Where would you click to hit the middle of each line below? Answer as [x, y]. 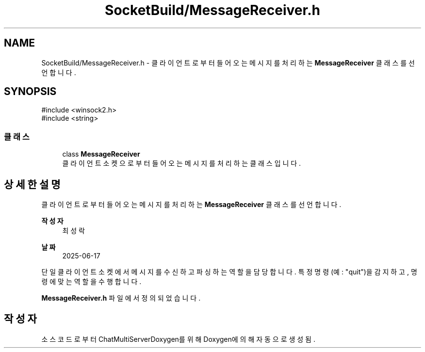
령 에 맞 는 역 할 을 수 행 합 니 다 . [91, 282]
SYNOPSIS [30, 92]
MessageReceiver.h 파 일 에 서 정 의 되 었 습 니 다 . [121, 298]
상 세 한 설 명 [32, 184]
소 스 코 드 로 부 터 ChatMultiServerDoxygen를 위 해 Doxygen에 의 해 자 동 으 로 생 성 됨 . [178, 339]
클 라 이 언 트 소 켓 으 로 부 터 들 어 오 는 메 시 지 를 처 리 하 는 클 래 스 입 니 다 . [182, 163]
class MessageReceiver [101, 154]
